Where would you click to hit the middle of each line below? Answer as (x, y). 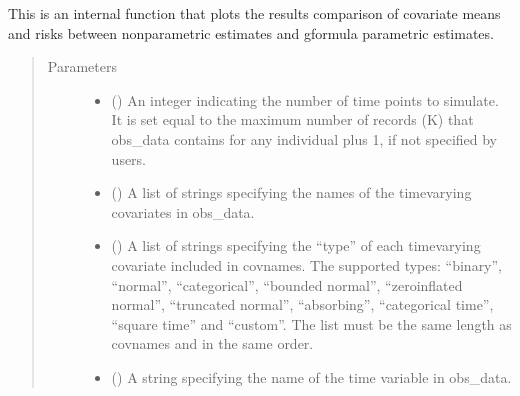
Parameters (82, 66)
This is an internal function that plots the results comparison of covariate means (254, 13)
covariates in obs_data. (183, 211)
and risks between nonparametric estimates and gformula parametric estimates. (251, 32)
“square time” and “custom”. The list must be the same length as (311, 323)
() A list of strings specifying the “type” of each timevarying (296, 245)
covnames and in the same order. (212, 343)
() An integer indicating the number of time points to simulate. (305, 99)
